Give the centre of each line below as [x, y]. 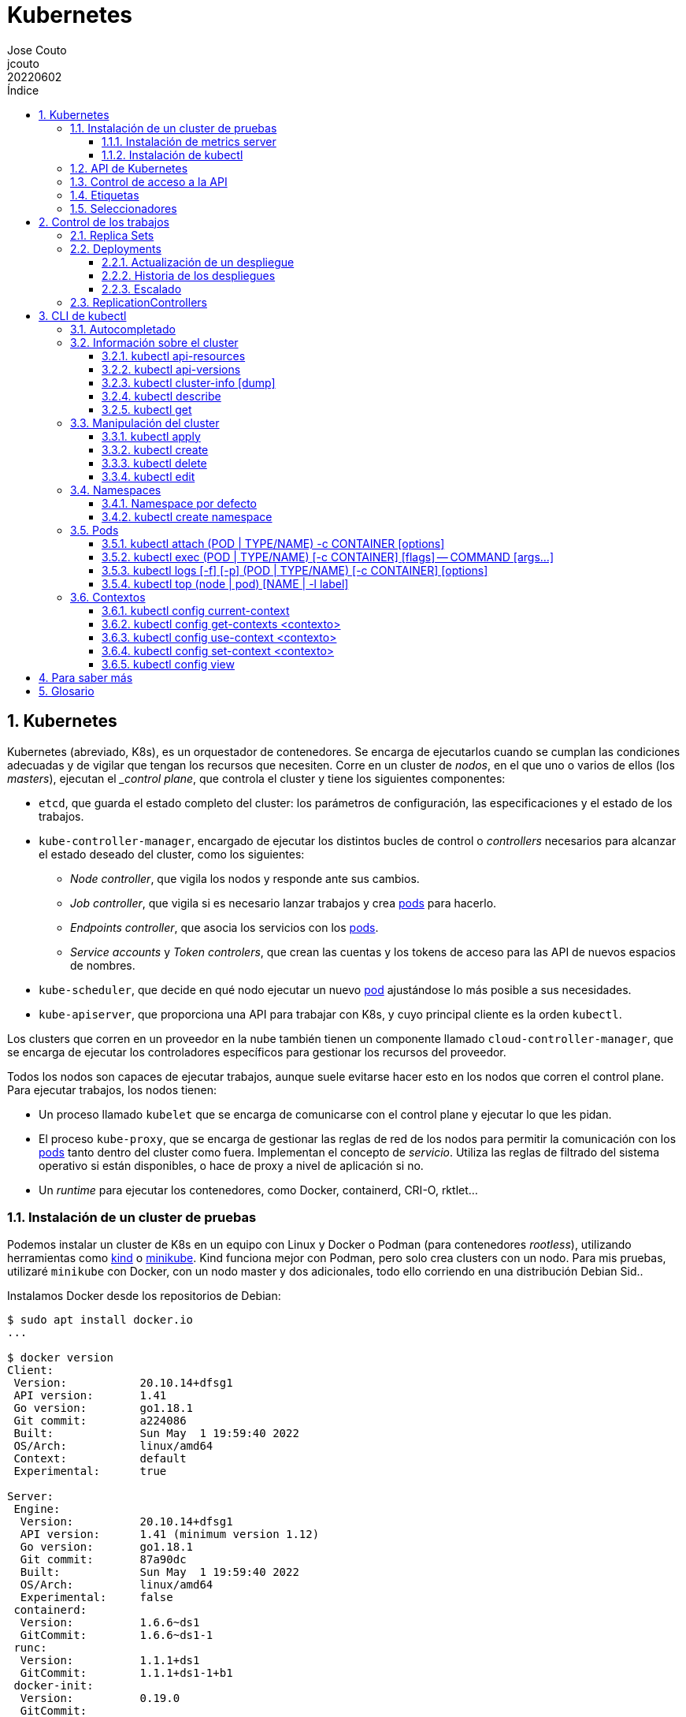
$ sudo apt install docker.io [100, 1320]
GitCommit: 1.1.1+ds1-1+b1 [126, 1673]
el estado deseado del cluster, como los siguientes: [172, 854]
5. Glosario [67, 691]
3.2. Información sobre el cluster [154, 342]
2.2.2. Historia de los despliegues [189, 275]
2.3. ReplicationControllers [139, 302]
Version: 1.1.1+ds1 [110, 1661]
